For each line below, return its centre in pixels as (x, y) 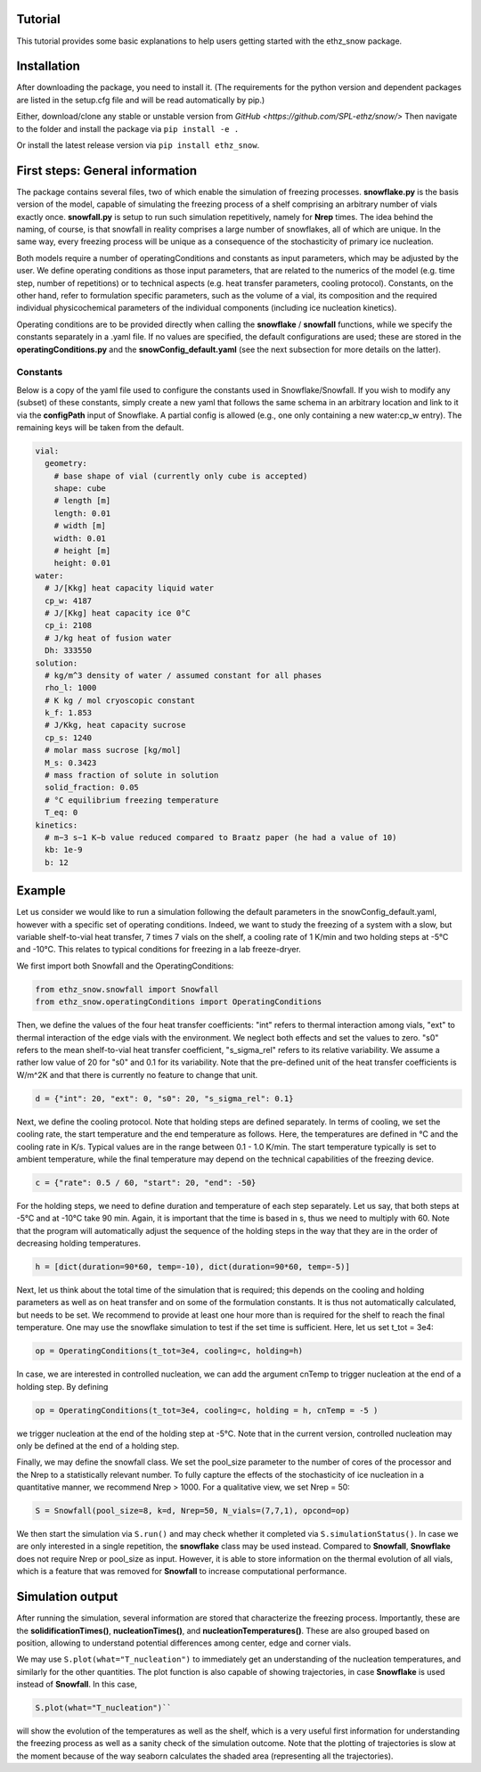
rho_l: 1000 (71, 688)
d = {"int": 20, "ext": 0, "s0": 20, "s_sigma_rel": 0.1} (164, 1098)
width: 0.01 (80, 538)
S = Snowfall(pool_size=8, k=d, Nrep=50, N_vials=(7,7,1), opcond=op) (193, 1511)
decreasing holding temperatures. (79, 1244)
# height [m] (82, 551)
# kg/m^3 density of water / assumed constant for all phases (183, 675)
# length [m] (82, 501)
